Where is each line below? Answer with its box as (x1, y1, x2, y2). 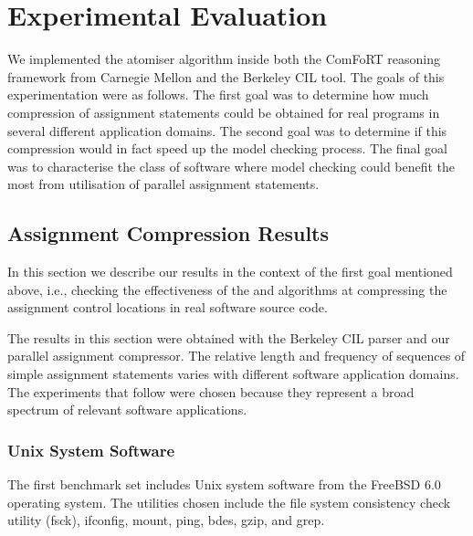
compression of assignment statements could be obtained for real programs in (7, 102, 440, 121)
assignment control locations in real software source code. (7, 298, 328, 317)
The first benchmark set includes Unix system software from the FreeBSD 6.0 (7, 475, 441, 494)
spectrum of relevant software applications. (7, 400, 247, 419)
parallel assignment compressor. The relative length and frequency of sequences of (7, 346, 466, 365)
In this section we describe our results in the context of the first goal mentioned (7, 262, 453, 281)
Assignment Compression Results (7, 219, 330, 247)
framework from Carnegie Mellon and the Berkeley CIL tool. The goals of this (7, 67, 445, 86)
